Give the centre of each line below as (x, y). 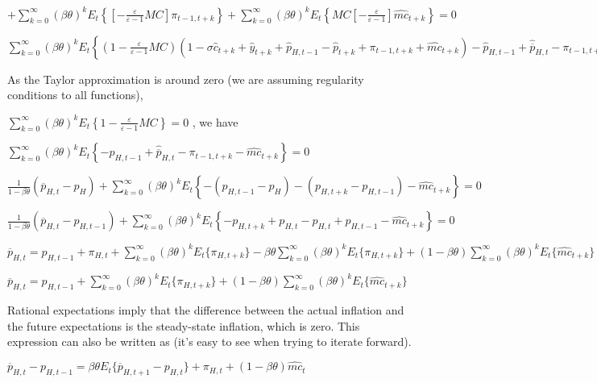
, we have (215, 121)
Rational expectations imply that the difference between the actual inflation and (206, 310)
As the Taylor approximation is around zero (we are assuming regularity (186, 79)
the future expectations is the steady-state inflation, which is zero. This (184, 325)
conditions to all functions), (75, 95)
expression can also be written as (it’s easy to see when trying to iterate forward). (209, 341)
